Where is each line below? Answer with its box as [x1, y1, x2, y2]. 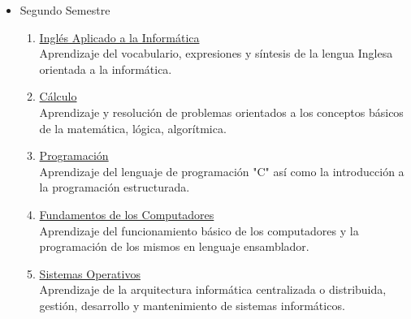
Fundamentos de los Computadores [39, 205, 214, 222]
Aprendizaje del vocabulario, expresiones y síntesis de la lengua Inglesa [39, 45, 393, 62]
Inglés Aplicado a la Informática [39, 28, 200, 45]
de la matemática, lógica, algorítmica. [39, 119, 227, 136]
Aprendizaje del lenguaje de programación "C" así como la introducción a [39, 162, 405, 179]
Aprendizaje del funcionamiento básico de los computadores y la [39, 222, 359, 239]
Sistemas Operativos [39, 265, 141, 282]
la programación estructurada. [39, 179, 190, 196]
